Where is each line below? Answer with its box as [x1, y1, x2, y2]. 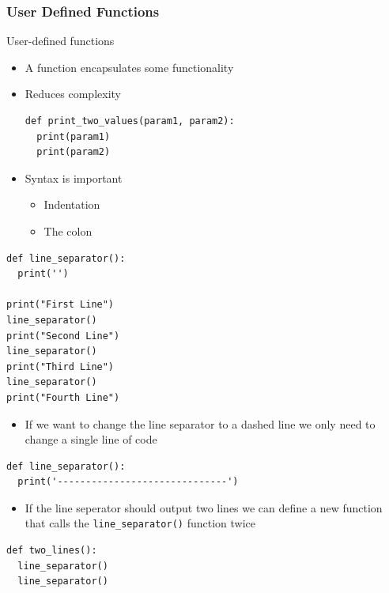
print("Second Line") [6, 330, 120, 342]
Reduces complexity [25, 85, 121, 102]
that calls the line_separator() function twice [25, 515, 255, 531]
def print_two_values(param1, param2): [25, 115, 235, 127]
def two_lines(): [6, 545, 97, 557]
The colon [43, 222, 93, 239]
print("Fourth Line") [6, 391, 120, 403]
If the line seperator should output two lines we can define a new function [25, 499, 383, 516]
